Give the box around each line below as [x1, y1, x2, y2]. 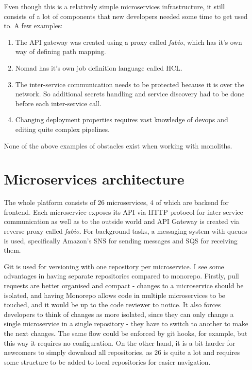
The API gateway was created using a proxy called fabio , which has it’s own [15, 37, 242, 47]
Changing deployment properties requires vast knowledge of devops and [15, 114, 228, 125]
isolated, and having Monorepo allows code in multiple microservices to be [4, 290, 225, 300]
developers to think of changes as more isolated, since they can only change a [4, 309, 234, 319]
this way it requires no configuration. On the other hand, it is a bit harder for [4, 337, 235, 348]
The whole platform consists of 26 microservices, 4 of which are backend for [4, 197, 229, 207]
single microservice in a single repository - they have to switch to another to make [4, 318, 248, 329]
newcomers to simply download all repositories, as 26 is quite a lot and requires [4, 347, 240, 357]
